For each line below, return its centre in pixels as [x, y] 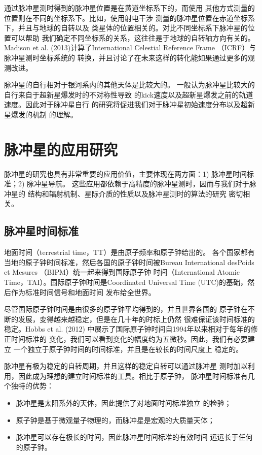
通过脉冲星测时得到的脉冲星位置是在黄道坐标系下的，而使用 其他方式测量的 [129, 8]
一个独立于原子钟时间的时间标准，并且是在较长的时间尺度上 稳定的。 [128, 349]
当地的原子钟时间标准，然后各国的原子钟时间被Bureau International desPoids [129, 262]
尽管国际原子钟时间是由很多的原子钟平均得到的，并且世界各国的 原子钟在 [126, 309]
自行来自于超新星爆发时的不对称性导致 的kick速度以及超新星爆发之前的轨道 [129, 94]
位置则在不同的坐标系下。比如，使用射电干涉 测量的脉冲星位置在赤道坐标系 [129, 18]
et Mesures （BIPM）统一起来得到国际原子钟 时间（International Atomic [122, 272]
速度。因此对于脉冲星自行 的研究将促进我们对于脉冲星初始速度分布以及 [122, 104]
